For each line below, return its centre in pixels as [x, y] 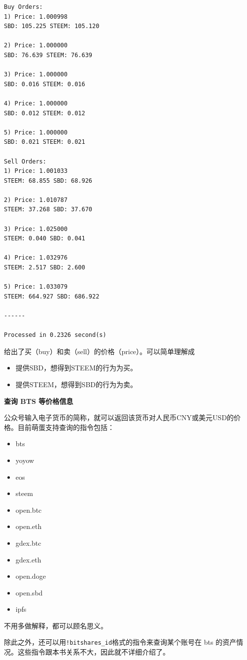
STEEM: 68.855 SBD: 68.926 [48, 181]
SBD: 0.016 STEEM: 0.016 [45, 84]
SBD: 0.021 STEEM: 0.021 [45, 142]
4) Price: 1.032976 [36, 258]
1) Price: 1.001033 [36, 171]
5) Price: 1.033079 [36, 287]
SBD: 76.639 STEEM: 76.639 [48, 55]
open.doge [31, 576]
